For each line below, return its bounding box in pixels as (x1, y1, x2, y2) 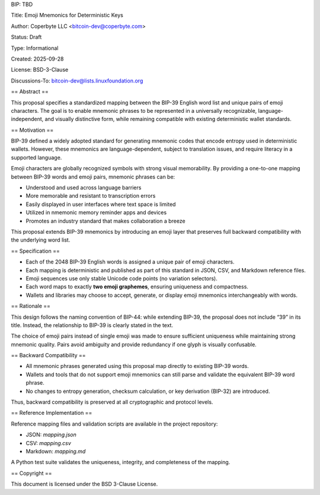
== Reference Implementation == (11, 410, 92, 417)
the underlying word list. (11, 236, 71, 243)
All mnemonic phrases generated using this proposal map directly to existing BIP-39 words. (25, 363, 249, 370)
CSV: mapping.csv (25, 439, 71, 446)
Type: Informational (11, 45, 59, 52)
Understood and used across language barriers (25, 184, 142, 191)
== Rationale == (11, 303, 50, 310)
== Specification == (11, 247, 60, 255)
